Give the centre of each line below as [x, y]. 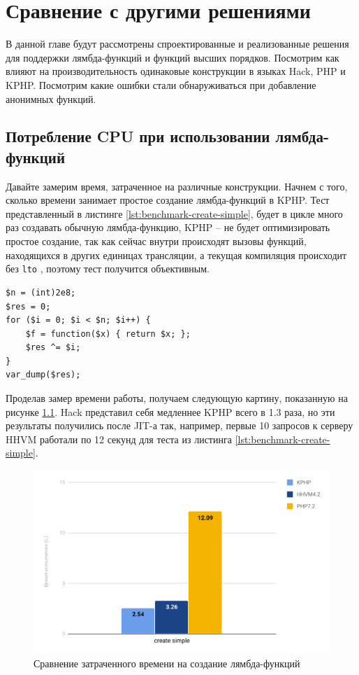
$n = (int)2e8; [41, 292]
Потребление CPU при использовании [138, 136]
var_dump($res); [43, 375]
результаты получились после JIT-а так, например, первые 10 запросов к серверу [179, 425]
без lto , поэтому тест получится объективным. [108, 269]
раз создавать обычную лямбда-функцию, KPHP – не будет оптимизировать [168, 227]
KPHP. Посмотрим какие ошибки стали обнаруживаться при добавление [161, 84]
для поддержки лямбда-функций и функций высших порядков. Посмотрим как [173, 57]
